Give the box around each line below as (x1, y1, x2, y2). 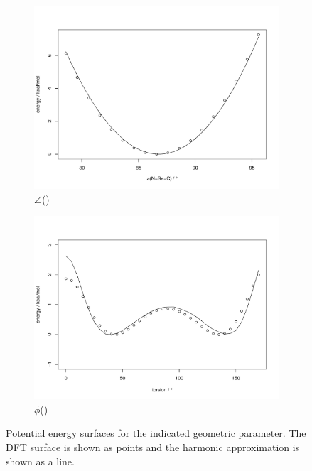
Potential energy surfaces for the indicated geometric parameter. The (6, 426, 306, 440)
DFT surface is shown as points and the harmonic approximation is (6, 439, 300, 454)
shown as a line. (6, 453, 75, 468)
